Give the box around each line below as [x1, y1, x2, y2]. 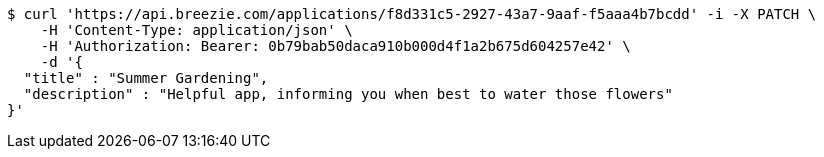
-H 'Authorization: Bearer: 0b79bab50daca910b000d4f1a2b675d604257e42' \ [40, 38, 631, 54]
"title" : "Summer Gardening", [23, 70, 269, 86]
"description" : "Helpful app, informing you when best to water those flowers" [23, 86, 673, 102]
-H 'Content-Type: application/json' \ [40, 22, 353, 38]
